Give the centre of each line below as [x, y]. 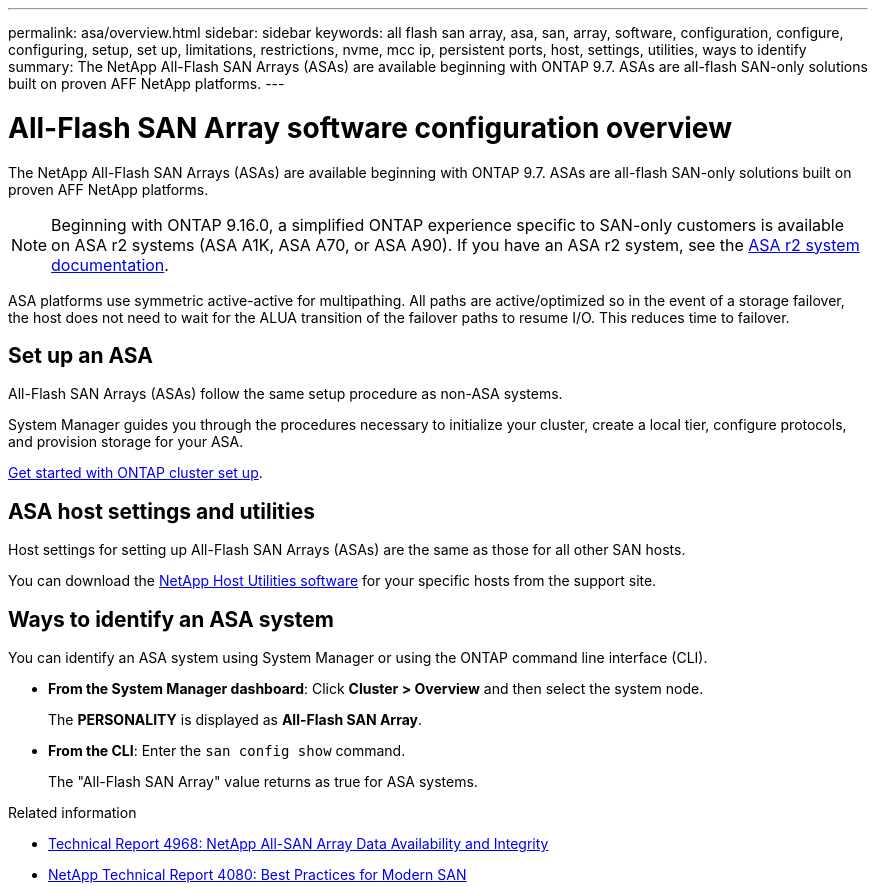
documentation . [110, 264]
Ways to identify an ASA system [171, 619]
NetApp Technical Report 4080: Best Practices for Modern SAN [257, 875]
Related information [72, 813]
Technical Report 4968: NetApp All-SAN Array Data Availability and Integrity [298, 844]
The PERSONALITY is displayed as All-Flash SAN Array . [235, 720]
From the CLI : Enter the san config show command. [227, 751]
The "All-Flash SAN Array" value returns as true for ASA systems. [263, 782]
